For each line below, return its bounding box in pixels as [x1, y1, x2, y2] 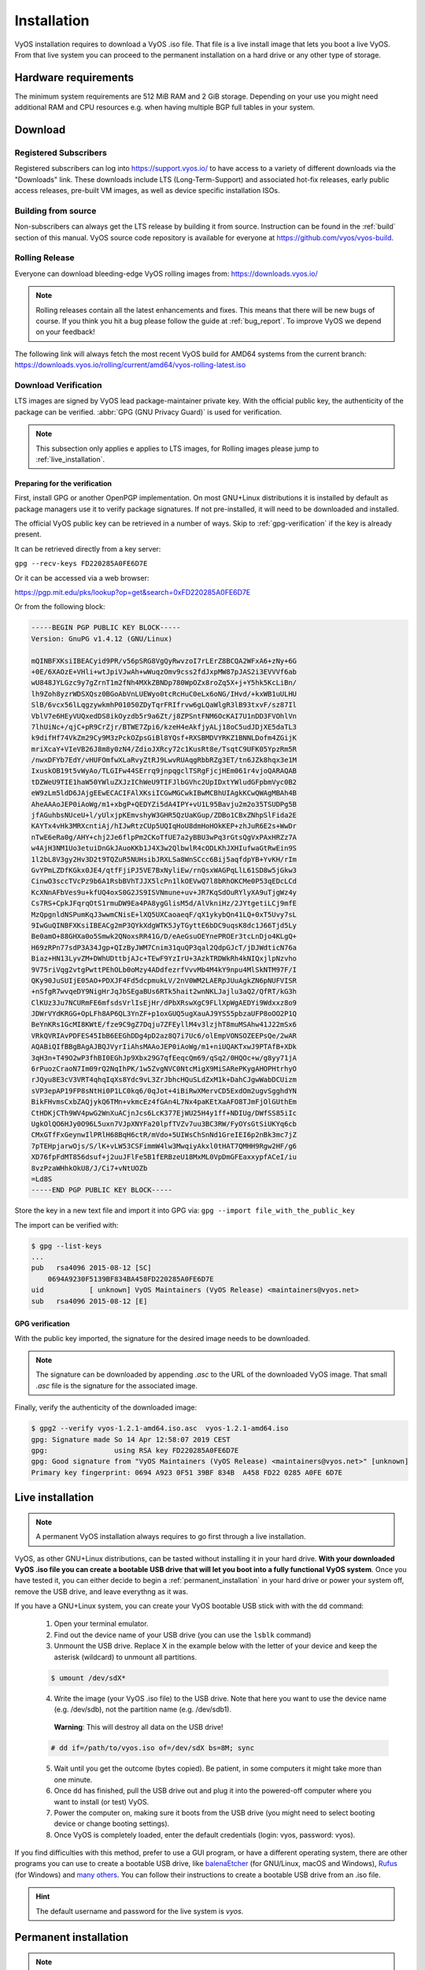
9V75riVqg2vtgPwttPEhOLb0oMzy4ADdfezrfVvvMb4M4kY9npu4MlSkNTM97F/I [31, 965, 297, 974]
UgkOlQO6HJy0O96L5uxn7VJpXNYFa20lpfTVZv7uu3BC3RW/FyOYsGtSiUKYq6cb [31, 1119, 297, 1128]
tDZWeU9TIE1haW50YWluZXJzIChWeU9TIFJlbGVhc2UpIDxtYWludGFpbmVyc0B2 [31, 777, 297, 786]
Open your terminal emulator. [54, 1619, 149, 1629]
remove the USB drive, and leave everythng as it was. [14, 1586, 189, 1596]
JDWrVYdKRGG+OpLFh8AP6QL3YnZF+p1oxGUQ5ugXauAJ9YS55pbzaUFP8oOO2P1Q [31, 1009, 297, 1018]
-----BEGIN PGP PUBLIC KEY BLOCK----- [31, 623, 181, 632]
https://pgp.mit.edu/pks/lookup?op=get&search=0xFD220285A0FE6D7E [14, 588, 251, 597]
